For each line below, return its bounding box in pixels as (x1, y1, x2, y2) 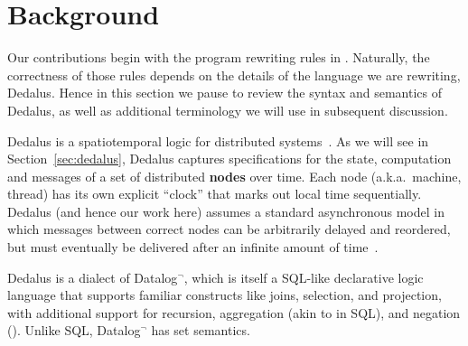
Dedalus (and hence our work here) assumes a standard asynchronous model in (7, 201, 445, 220)
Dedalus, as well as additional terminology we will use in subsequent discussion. (7, 100, 448, 119)
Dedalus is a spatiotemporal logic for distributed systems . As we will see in (7, 131, 429, 150)
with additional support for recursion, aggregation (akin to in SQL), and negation (7, 303, 461, 322)
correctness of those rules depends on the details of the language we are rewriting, (7, 65, 461, 84)
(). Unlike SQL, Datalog (7, 321, 141, 340)
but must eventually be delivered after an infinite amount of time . (7, 238, 379, 257)
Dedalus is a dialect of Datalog (7, 267, 178, 286)
